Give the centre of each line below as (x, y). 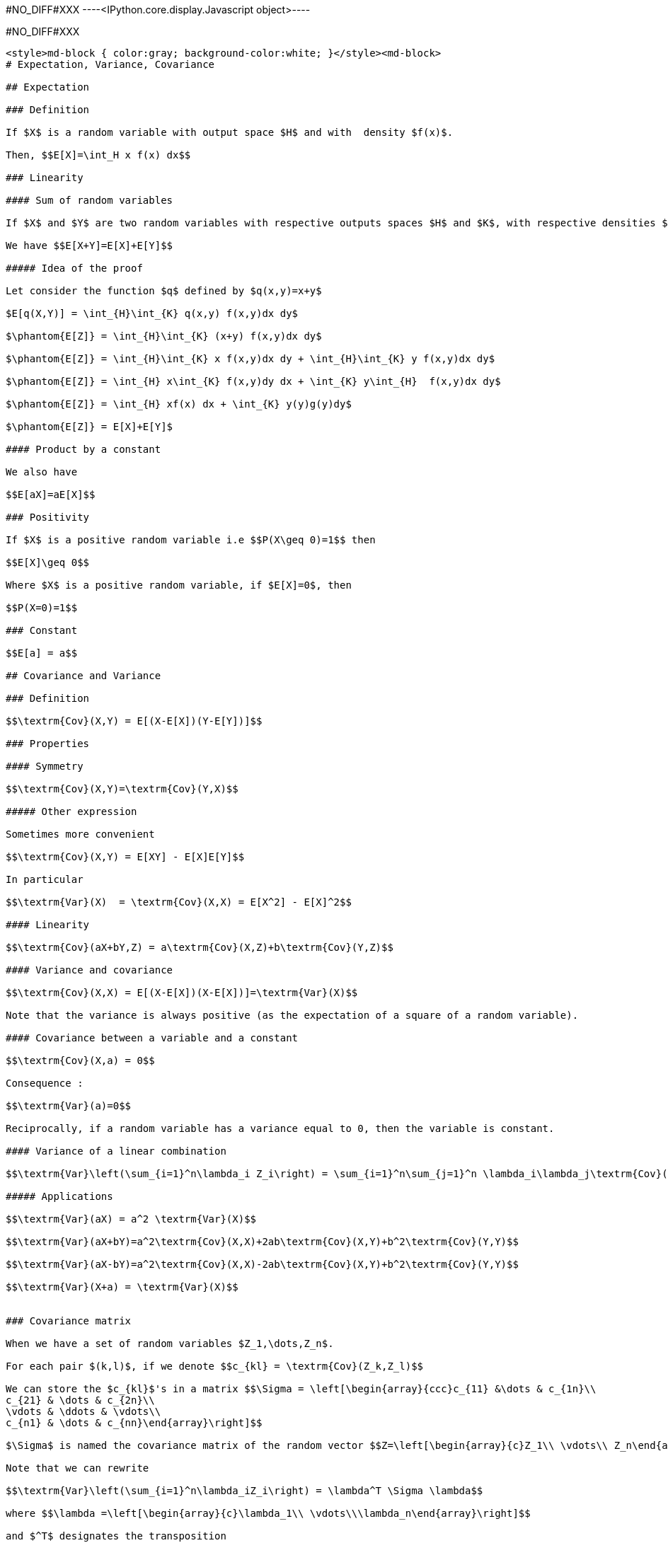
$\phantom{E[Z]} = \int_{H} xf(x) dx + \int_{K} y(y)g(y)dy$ (179, 404)
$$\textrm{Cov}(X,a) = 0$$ (80, 1061)
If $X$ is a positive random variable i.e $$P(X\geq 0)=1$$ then (191, 540)
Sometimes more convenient (80, 834)
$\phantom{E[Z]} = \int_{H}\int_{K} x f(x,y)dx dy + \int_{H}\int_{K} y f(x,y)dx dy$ (250, 359)
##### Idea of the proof (74, 268)
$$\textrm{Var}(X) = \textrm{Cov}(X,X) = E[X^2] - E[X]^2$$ (179, 902)
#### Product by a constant (83, 449)
